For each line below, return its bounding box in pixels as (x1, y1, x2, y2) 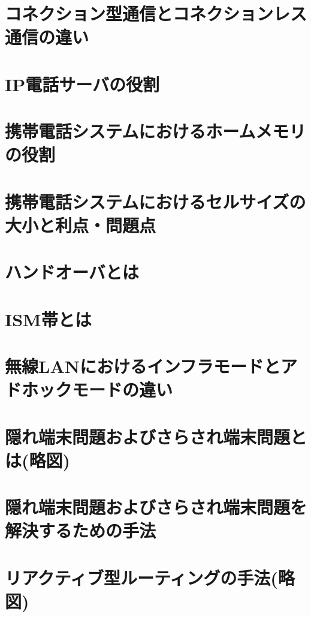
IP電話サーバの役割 (5, 71, 159, 96)
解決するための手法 (5, 518, 156, 543)
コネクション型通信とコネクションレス (5, 1, 307, 26)
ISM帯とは (5, 306, 92, 331)
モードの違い (72, 377, 173, 402)
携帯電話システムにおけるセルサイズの (5, 189, 306, 213)
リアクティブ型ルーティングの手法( (5, 565, 278, 589)
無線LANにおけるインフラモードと (5, 354, 281, 378)
